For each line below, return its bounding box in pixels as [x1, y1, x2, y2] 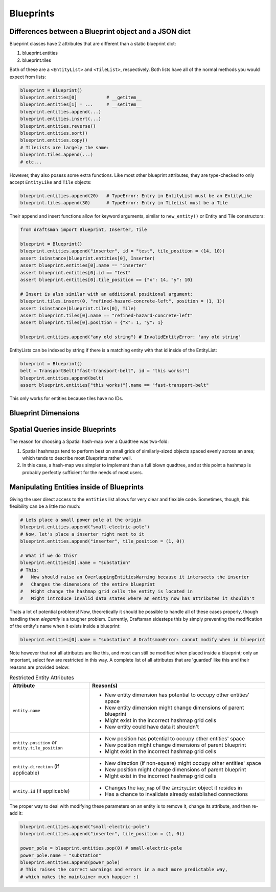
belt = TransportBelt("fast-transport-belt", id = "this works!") [20, 368, 190, 374]
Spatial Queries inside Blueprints [9, 425, 117, 434]
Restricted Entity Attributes [9, 674, 74, 682]
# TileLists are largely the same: [20, 145, 109, 150]
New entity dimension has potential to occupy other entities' [105, 691, 250, 698]
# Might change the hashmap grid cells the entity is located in [20, 588, 193, 594]
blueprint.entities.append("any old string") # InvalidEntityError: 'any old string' [20, 334, 241, 340]
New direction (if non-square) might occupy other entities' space [105, 759, 262, 766]
